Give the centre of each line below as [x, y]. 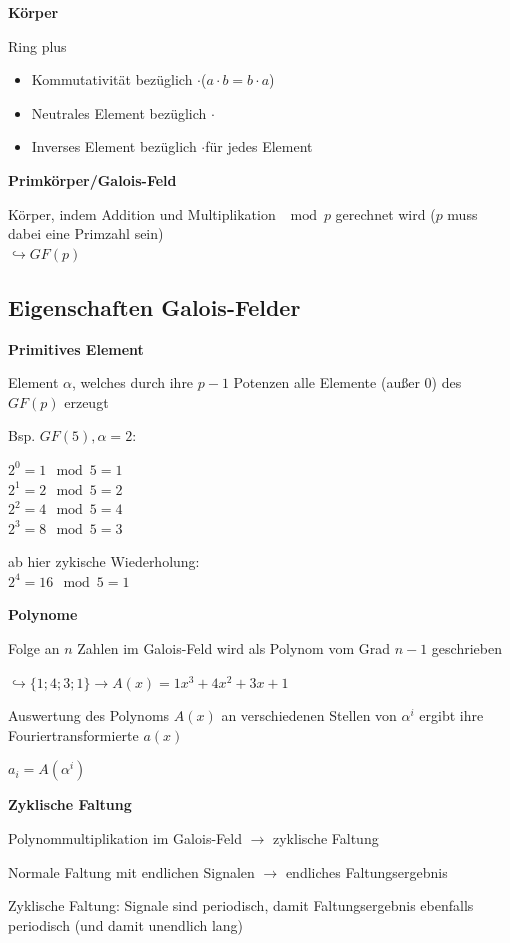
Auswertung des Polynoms [89, 715]
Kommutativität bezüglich [112, 79]
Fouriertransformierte [73, 734]
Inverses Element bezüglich [114, 146]
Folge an [34, 648]
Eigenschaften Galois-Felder [154, 306]
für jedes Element [259, 146]
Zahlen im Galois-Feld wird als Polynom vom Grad [233, 648]
